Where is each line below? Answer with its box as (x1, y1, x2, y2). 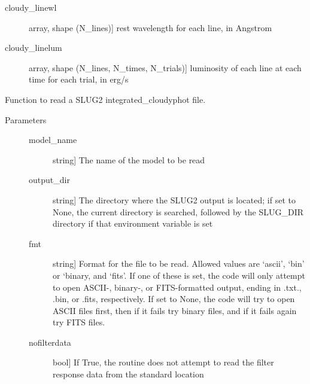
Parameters (5, 113, 47, 126)
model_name (29, 133, 77, 146)
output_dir (29, 173, 70, 186)
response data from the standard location (53, 368, 204, 380)
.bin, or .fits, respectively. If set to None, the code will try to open (53, 292, 295, 305)
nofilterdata (29, 336, 71, 348)
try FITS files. (53, 316, 105, 328)
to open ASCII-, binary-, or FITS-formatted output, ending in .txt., (53, 281, 302, 293)
